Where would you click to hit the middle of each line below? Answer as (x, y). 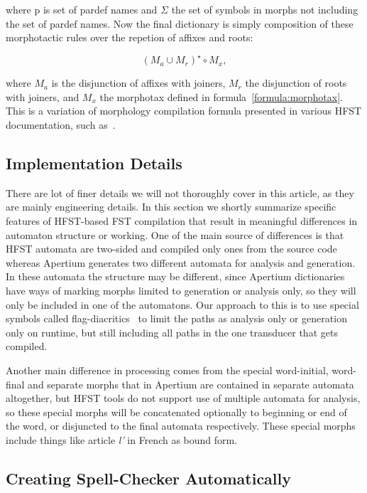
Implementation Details (94, 163)
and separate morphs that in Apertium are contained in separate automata (191, 384)
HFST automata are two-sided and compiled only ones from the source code (171, 249)
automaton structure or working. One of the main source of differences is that (175, 234)
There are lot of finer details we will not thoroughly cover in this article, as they (180, 192)
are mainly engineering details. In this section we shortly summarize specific (171, 207)
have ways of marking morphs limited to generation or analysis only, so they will (181, 291)
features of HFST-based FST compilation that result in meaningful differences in (182, 221)
